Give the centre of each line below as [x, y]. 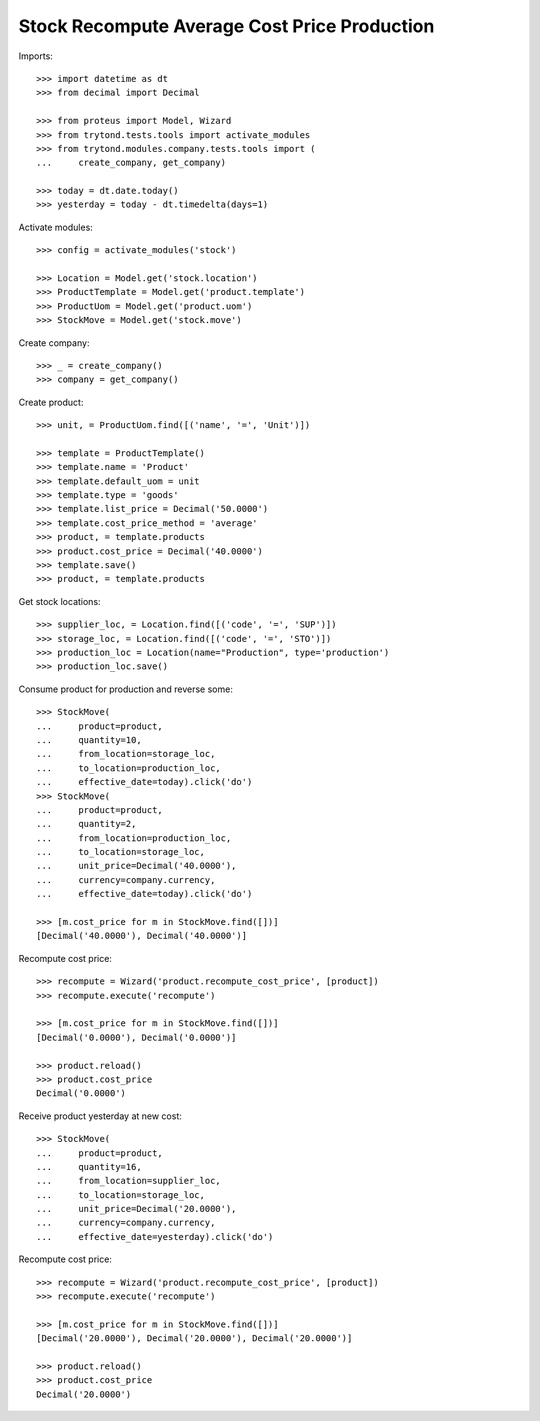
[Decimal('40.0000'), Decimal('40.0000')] [142, 936]
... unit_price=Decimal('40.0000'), [136, 866]
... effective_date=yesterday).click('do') [155, 1236]
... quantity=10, [89, 739]
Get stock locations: [59, 601]
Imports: [36, 56]
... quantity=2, [86, 824]
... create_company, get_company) [131, 163]
